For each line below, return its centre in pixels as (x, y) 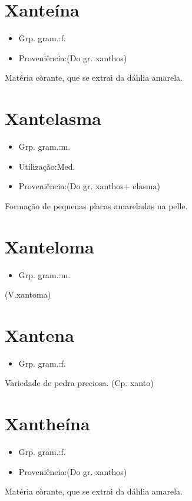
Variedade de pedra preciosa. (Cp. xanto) (79, 383)
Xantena (39, 334)
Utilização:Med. (47, 166)
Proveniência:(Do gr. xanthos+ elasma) (89, 186)
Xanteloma (49, 246)
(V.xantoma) (28, 294)
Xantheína (47, 423)
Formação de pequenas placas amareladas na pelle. (96, 205)
